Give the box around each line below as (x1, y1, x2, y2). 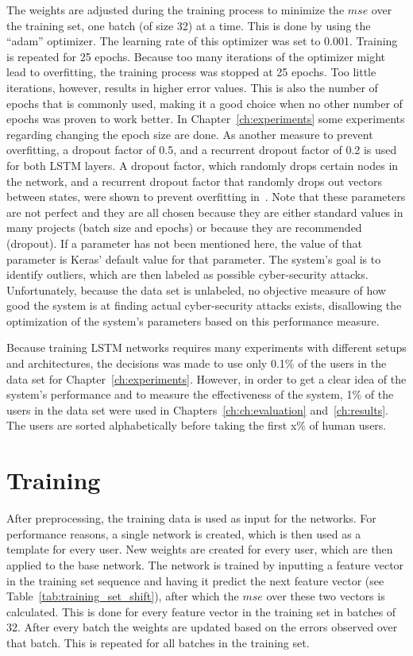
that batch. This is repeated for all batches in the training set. (6, 634, 310, 650)
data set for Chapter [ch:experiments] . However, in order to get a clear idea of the (6, 370, 407, 387)
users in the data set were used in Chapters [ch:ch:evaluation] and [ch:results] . (6, 401, 389, 418)
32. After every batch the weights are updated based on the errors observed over (6, 619, 398, 635)
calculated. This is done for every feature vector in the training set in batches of (6, 603, 396, 619)
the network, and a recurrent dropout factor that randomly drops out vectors (6, 172, 383, 189)
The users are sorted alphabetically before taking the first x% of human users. (6, 417, 387, 434)
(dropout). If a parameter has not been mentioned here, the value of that (6, 234, 362, 251)
